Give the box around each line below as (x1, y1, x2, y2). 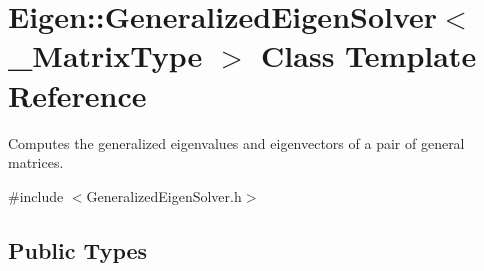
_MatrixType (8, 35, 203, 76)
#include (8, 185, 64, 206)
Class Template (261, 35, 477, 76)
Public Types (8, 234, 148, 265)
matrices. (8, 152, 64, 173)
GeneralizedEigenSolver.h (86, 185, 242, 206)
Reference (8, 74, 147, 115)
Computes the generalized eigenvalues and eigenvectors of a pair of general (8, 132, 465, 153)
